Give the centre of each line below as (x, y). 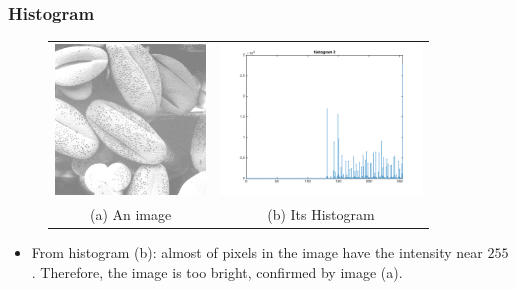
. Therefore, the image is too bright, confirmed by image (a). (217, 271)
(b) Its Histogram (321, 213)
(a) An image (130, 213)
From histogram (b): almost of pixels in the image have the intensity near (257, 252)
